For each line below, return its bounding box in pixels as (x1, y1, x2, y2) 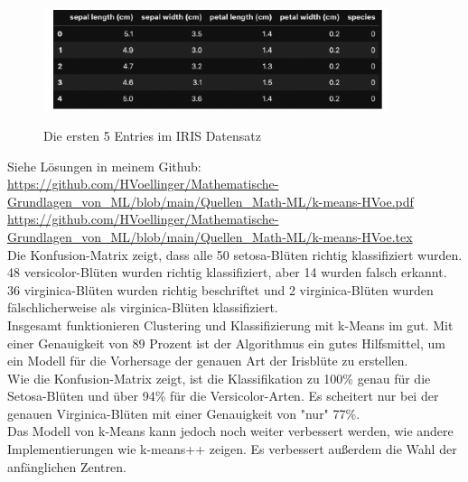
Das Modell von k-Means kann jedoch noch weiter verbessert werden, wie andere (7, 422, 454, 440)
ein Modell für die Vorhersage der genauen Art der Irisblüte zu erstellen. (7, 351, 408, 370)
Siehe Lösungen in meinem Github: (7, 156, 201, 175)
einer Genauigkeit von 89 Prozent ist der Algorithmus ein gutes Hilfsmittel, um (7, 333, 445, 352)
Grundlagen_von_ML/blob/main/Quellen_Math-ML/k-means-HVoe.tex (7, 227, 413, 246)
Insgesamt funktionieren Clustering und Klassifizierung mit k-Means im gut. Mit (7, 315, 454, 334)
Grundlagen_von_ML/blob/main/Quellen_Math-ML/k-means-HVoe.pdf (7, 191, 414, 210)
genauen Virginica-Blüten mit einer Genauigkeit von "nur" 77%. (7, 403, 360, 422)
